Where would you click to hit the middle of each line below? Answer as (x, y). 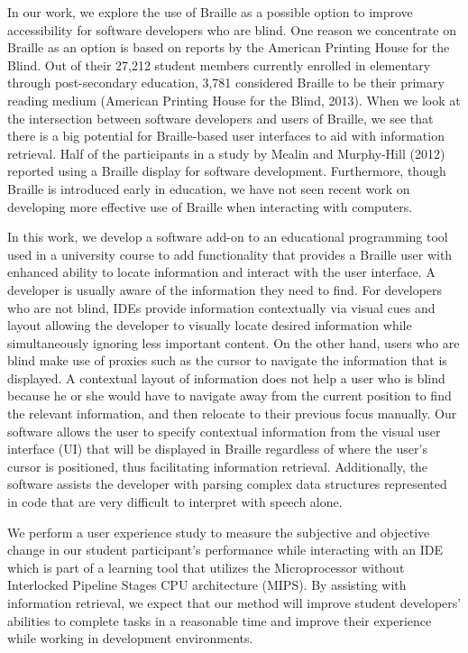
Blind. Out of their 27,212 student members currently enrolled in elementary (219, 64)
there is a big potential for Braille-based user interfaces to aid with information (226, 136)
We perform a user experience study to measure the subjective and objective (219, 532)
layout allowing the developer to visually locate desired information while (210, 325)
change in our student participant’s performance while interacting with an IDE (225, 550)
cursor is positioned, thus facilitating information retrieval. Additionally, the (218, 466)
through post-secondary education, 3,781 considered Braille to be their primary (226, 83)
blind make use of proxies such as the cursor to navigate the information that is (227, 360)
